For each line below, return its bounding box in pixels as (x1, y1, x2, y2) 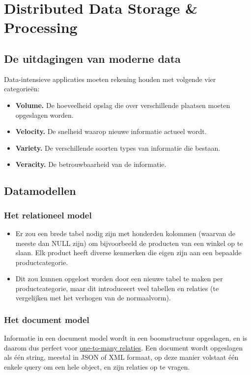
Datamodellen (4, 183, 76, 198)
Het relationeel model (4, 209, 92, 221)
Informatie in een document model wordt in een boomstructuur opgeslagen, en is (4, 333, 248, 343)
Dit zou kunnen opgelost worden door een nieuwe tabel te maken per (15, 273, 223, 284)
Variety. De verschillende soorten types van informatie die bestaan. (15, 142, 221, 153)
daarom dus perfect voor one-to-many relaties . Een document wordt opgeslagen (4, 342, 243, 352)
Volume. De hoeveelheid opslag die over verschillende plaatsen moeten (15, 100, 230, 110)
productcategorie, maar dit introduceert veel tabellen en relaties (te (15, 283, 219, 293)
